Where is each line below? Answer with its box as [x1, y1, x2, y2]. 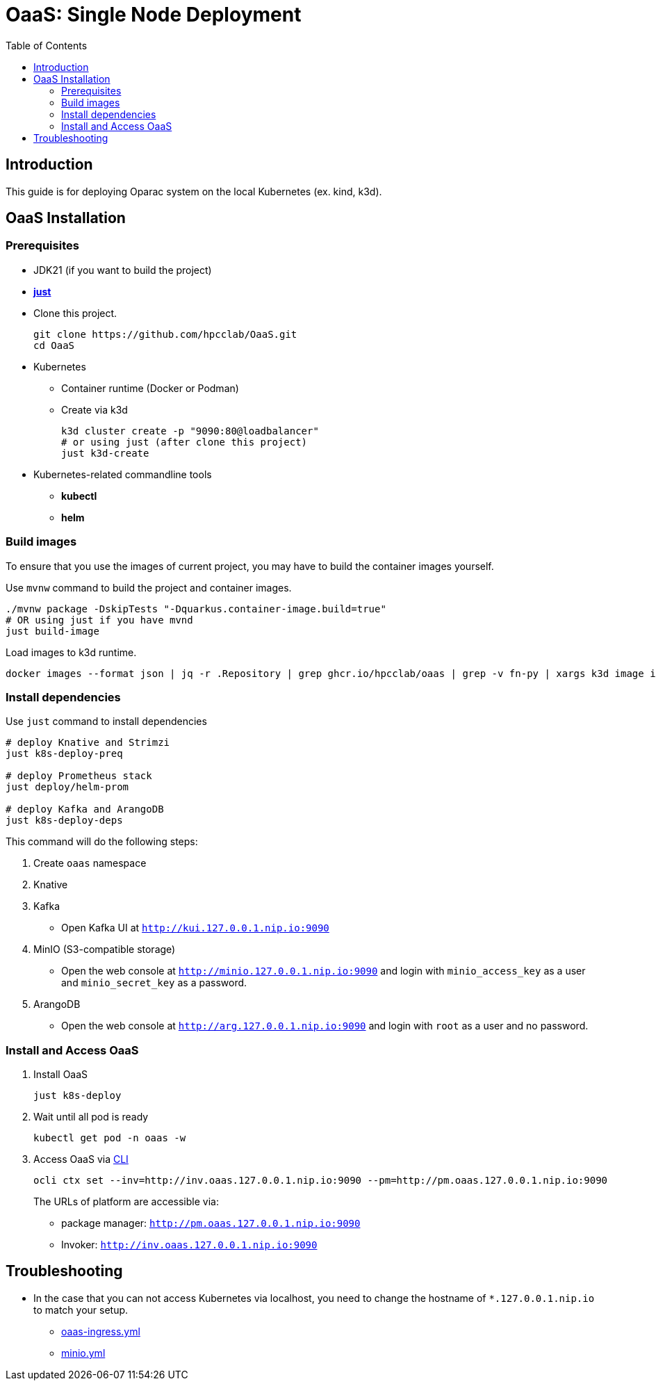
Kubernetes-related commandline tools [33, 468, 212, 480]
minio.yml [61, 1346, 106, 1359]
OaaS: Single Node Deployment [6, 3, 302, 26]
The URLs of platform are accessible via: [33, 1196, 219, 1208]
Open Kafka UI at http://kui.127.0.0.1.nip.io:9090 [61, 922, 329, 934]
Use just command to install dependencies [6, 715, 207, 728]
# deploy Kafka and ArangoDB [6, 804, 164, 815]
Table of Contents [6, 39, 88, 51]
